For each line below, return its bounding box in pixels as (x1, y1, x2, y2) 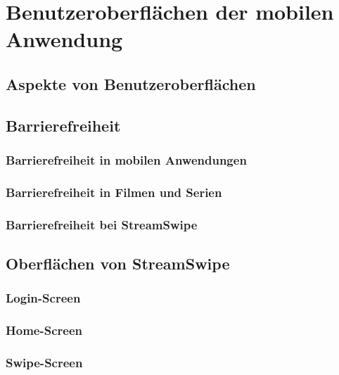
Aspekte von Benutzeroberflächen (6, 72, 256, 94)
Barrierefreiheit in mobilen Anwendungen (6, 151, 247, 169)
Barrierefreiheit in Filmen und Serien (6, 183, 222, 201)
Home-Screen (6, 322, 82, 339)
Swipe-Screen (6, 354, 83, 371)
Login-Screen (6, 289, 81, 307)
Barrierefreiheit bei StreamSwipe (6, 215, 198, 233)
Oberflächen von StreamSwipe (6, 253, 230, 274)
